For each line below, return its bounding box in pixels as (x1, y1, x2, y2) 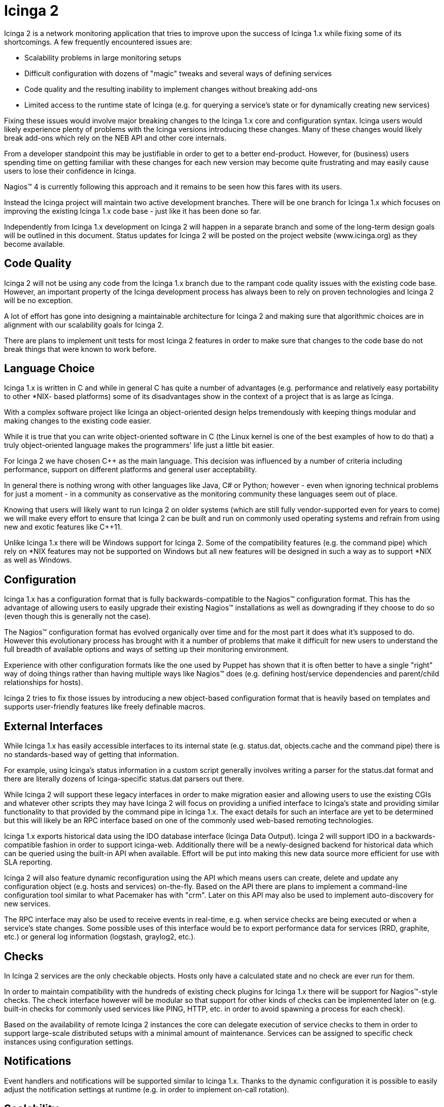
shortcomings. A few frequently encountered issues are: (4, 37, 192, 46)
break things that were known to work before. (4, 344, 156, 353)
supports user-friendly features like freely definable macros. (4, 702, 206, 711)
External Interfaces (4, 720, 103, 733)
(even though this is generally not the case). (4, 612, 151, 621)
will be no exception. (4, 296, 73, 305)
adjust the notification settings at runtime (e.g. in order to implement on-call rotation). (4, 1085, 289, 1094)
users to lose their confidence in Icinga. (4, 166, 136, 175)
